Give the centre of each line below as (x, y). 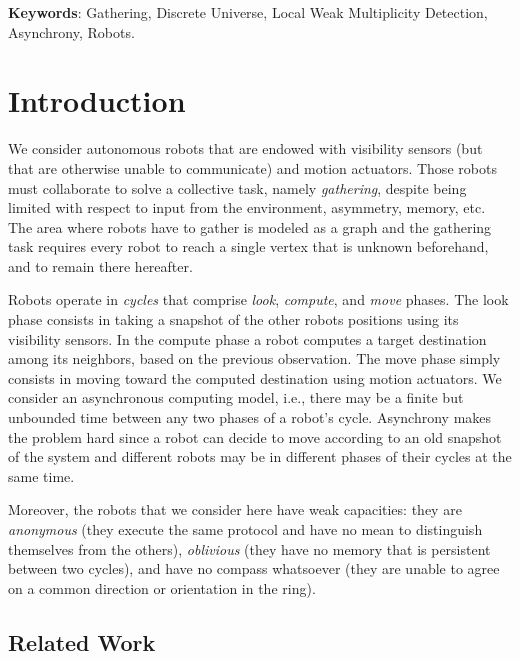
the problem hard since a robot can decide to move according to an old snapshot (255, 436)
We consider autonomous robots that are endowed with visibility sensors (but (245, 148)
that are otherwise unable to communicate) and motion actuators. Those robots (252, 167)
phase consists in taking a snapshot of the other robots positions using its (233, 319)
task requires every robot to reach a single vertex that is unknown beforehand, (248, 246)
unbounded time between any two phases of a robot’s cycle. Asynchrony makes (250, 417)
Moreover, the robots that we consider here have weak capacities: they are (235, 509)
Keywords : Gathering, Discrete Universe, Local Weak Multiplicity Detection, (248, 12)
